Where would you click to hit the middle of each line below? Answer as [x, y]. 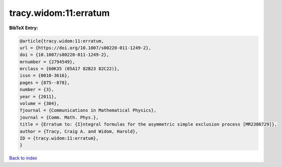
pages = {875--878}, [45, 83]
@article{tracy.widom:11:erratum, [62, 41]
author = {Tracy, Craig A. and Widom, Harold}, [79, 131]
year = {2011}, [38, 96]
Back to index [23, 158]
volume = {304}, [40, 104]
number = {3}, [37, 90]
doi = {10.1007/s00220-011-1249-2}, [65, 55]
